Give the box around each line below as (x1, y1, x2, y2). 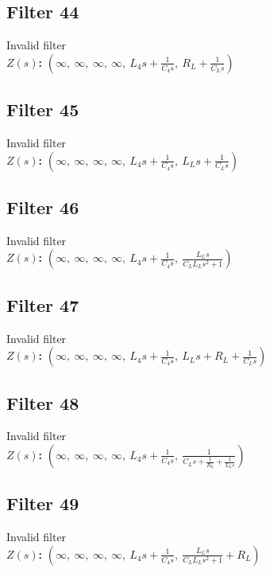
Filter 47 (6, 292, 79, 317)
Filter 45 (6, 97, 79, 122)
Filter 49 (6, 491, 79, 516)
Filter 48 (6, 390, 79, 415)
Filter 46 (6, 194, 79, 219)
